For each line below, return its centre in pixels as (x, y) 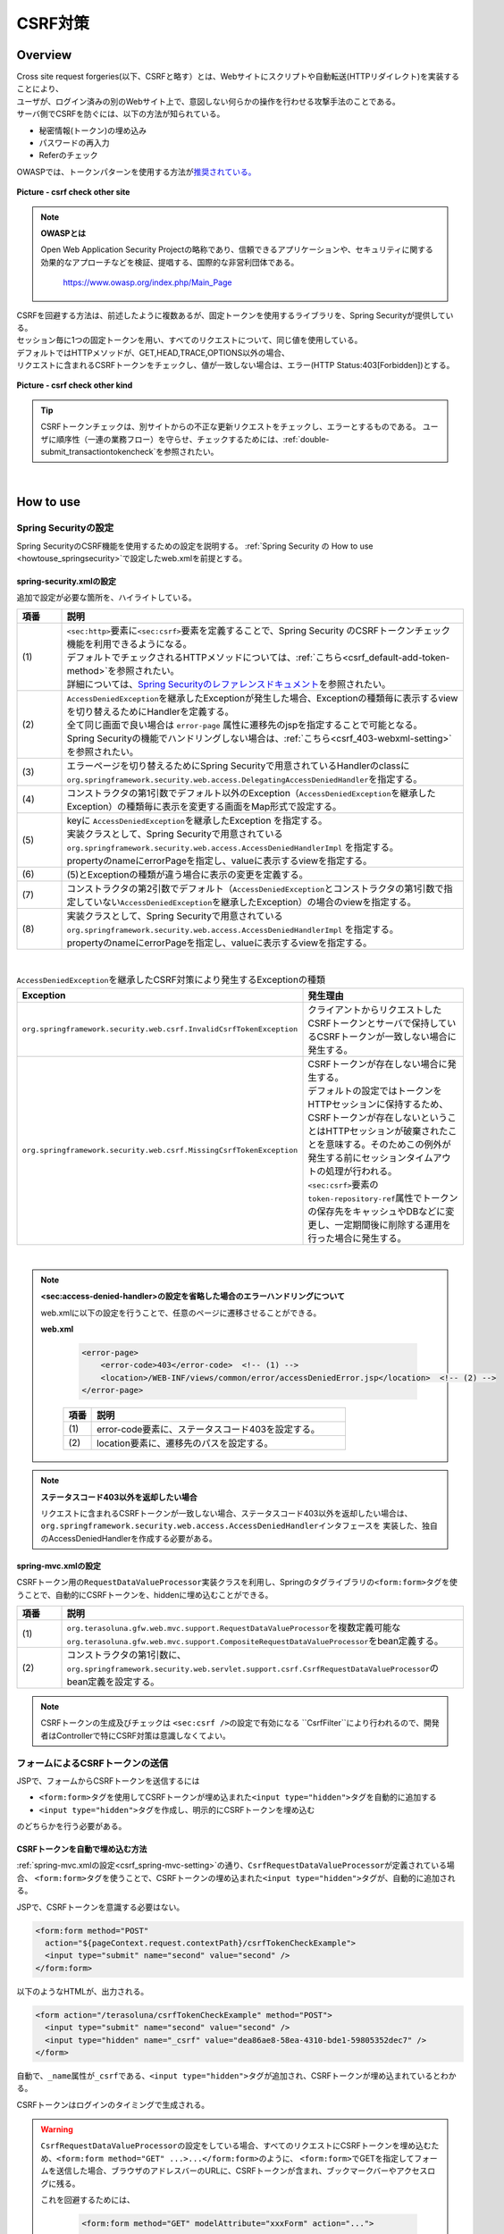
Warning (57, 2129)
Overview (44, 55)
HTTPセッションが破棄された (387, 1130)
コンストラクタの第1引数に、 (126, 1655)
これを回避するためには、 (88, 2200)
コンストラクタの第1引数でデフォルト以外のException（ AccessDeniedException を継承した (251, 793)
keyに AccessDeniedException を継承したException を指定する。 (197, 820)
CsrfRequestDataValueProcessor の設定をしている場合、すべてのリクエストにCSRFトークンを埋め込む (236, 2146)
